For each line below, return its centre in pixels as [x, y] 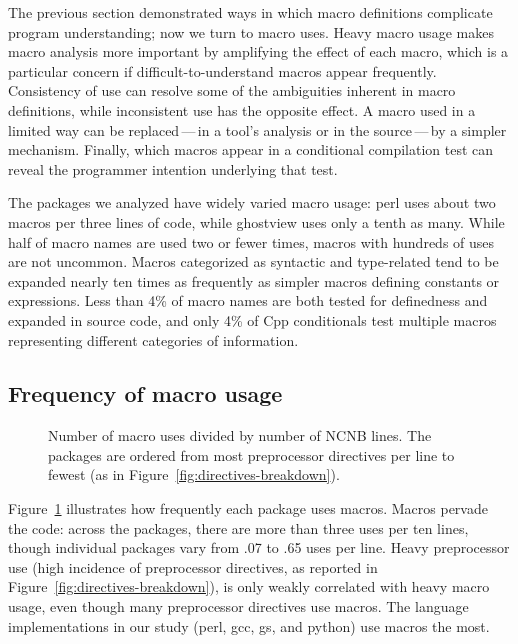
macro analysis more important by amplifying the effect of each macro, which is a [258, 51]
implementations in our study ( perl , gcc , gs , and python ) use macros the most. [249, 625]
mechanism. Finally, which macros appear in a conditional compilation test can [251, 149]
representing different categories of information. [153, 339]
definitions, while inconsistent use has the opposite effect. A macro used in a [242, 109]
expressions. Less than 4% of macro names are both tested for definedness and [248, 300]
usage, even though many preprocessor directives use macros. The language [238, 606]
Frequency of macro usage [145, 393]
